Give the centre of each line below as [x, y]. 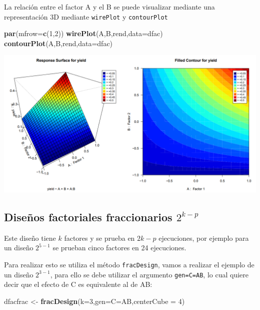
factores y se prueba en [99, 238]
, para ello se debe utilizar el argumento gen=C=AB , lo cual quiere [149, 274]
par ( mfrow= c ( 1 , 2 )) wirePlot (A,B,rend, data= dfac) [83, 33]
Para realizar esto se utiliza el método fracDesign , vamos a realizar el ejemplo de [129, 265]
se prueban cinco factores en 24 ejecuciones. [119, 248]
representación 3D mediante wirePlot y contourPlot [86, 16]
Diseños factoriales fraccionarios [88, 217]
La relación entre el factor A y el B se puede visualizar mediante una [109, 7]
